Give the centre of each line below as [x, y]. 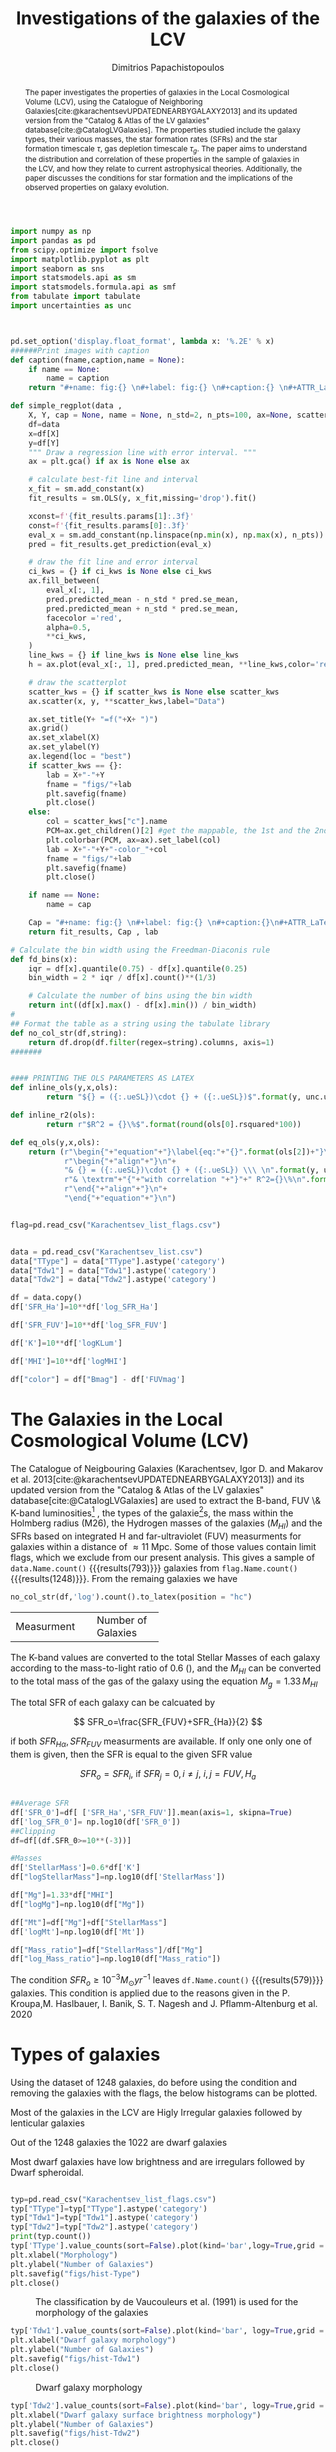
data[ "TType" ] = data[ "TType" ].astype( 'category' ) [118, 1261]
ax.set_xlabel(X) [64, 738]
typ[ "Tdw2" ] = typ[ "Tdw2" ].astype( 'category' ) [104, 2227]
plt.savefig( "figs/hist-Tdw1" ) [75, 2359]
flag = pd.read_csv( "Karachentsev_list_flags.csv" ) [116, 1225]
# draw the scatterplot [78, 682]
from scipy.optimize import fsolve [84, 250]
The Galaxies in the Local [116, 1419]
